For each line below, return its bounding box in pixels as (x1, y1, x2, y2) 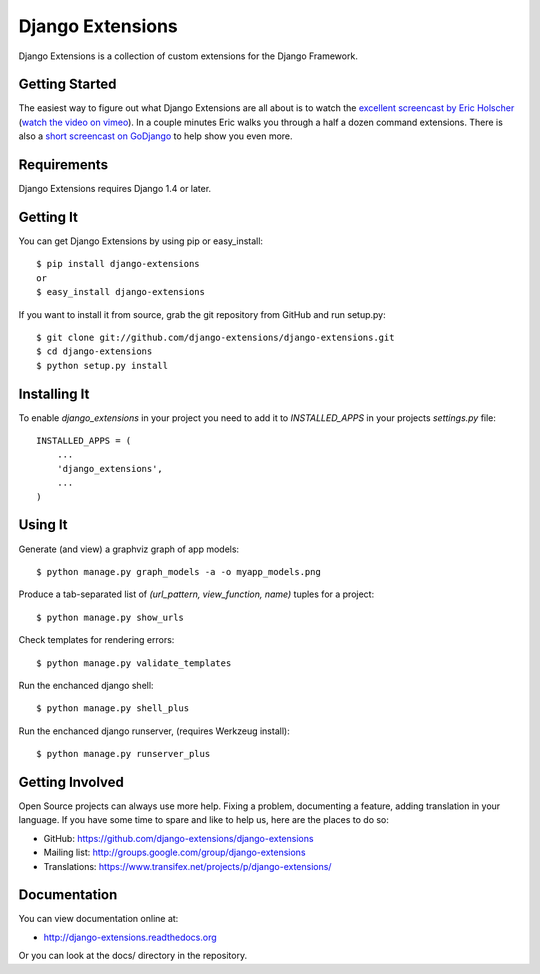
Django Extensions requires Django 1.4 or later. (18, 183, 212, 195)
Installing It (18, 385, 90, 402)
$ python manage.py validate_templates (36, 657, 232, 669)
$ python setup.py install (36, 360, 169, 371)
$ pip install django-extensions (36, 258, 200, 270)
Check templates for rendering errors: (18, 634, 175, 646)
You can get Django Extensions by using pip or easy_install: (18, 235, 264, 247)
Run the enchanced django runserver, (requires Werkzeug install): (18, 725, 290, 737)
